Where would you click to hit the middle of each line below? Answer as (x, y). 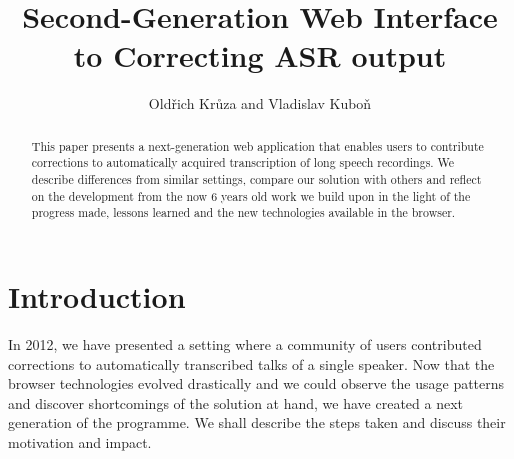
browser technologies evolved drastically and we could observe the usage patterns (256, 383)
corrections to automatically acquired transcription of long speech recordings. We (243, 162)
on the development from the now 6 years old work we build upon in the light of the (251, 195)
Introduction (97, 295)
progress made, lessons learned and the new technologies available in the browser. (243, 212)
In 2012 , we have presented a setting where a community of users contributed (245, 343)
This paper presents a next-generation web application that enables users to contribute (257, 145)
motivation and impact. (80, 441)
